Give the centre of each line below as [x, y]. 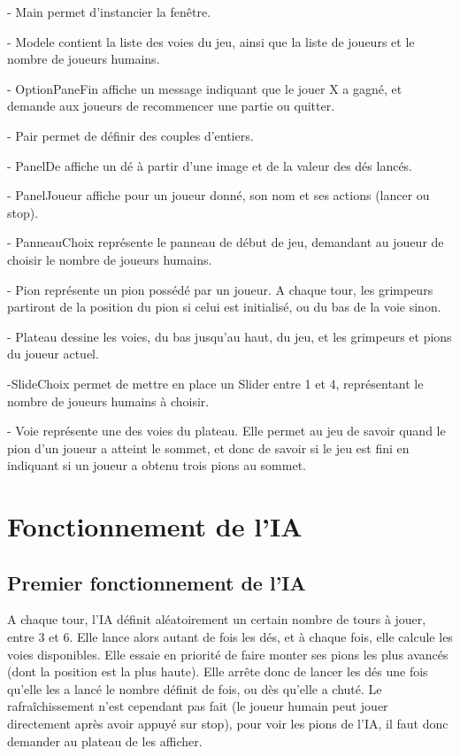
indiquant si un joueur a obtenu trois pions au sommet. [157, 465]
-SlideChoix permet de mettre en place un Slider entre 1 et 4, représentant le [215, 383]
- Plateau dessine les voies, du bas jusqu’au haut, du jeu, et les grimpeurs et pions [230, 336]
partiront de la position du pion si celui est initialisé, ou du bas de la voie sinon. [224, 307]
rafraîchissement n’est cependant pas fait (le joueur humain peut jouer [198, 706]
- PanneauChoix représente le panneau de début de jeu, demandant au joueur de [226, 242]
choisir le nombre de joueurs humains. [110, 259]
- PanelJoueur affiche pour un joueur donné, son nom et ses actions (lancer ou [218, 195]
